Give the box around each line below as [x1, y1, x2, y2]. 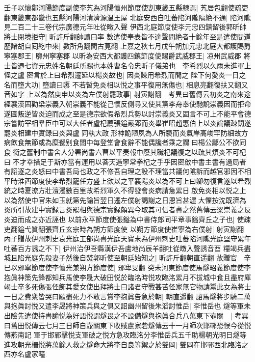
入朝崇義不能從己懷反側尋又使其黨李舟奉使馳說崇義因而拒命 [58, 98, 251, 109]
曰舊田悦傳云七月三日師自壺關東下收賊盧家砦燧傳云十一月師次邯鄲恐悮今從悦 [4, 320, 251, 330]
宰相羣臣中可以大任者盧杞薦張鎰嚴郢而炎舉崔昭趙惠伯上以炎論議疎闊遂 [24, 118, 251, 128]
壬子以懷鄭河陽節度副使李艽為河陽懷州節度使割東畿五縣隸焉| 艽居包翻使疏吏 [4, 2, 249, 12]
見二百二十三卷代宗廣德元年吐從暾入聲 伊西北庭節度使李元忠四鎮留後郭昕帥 [4, 22, 247, 32]
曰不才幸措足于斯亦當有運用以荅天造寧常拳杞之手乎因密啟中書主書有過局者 [4, 156, 246, 167]
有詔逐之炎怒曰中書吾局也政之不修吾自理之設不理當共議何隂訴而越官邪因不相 [4, 166, 251, 176]
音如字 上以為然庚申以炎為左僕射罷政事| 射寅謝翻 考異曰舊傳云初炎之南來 [4, 89, 244, 99]
